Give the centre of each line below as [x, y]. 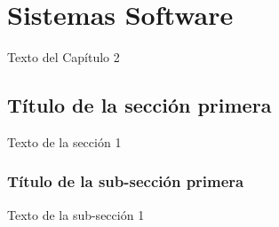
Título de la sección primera [139, 105]
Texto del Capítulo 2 [64, 57]
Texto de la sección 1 [64, 141]
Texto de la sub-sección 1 [76, 214]
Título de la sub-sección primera [126, 181]
